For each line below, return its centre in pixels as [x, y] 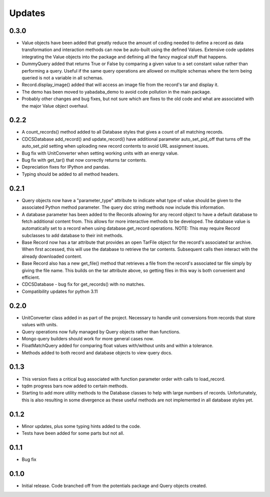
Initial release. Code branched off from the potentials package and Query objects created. [114, 485]
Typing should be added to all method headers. [70, 174]
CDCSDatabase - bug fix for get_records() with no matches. [83, 284]
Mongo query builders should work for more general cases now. [88, 338]
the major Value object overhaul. [55, 106]
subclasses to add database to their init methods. [72, 235]
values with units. [40, 325]
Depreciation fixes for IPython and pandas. [66, 167]
